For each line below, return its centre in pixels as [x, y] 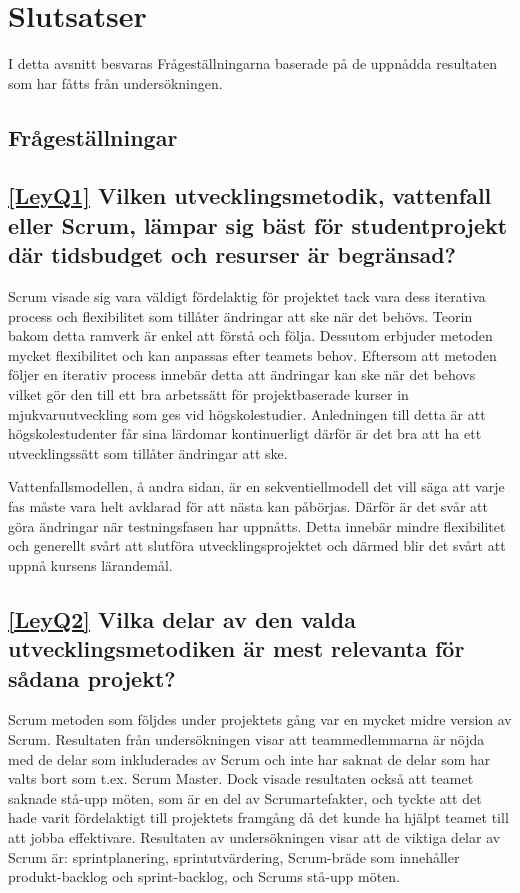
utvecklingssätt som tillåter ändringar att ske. [148, 452]
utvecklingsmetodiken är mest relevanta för [236, 648]
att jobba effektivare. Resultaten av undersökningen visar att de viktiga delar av [254, 836]
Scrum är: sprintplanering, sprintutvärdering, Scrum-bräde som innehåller [234, 856]
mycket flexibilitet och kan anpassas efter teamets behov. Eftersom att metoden [252, 354]
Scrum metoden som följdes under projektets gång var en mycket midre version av [260, 719]
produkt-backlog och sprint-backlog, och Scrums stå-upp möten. [204, 876]
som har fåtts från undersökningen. [115, 82]
